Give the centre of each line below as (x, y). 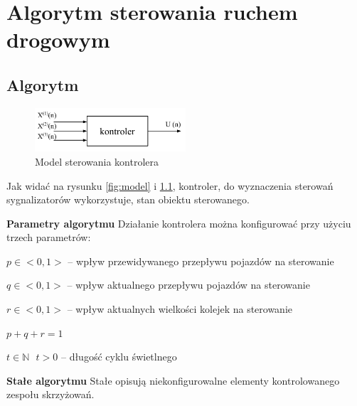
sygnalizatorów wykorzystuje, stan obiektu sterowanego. (128, 199)
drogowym (58, 39)
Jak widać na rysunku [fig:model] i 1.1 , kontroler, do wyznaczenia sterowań (170, 185)
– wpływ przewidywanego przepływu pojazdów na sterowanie (201, 261)
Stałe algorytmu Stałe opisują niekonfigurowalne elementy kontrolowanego (173, 380)
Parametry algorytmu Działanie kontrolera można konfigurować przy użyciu (179, 223)
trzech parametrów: (49, 237)
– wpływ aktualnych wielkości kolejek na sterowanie (180, 309)
